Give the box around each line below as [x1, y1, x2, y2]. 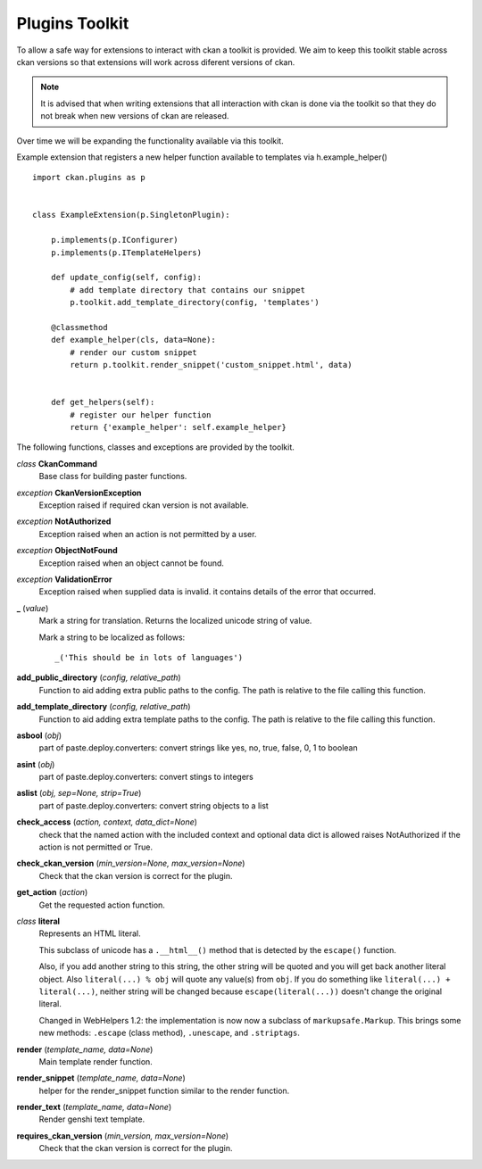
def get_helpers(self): [50, 397, 155, 408]
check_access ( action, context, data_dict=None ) [16, 817, 198, 827]
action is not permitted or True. [38, 842, 154, 852]
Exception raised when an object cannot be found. [38, 558, 225, 568]
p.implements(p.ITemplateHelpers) [50, 247, 203, 258]
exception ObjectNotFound [16, 545, 118, 556]
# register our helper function [70, 410, 212, 419]
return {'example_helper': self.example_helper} [70, 422, 287, 433]
